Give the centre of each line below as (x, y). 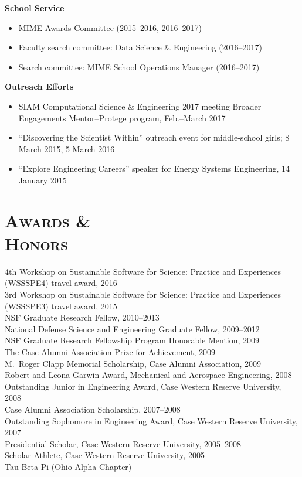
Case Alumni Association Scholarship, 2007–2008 (93, 409)
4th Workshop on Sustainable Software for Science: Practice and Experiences (143, 271)
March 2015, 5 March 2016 (67, 149)
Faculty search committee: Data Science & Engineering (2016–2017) (140, 47)
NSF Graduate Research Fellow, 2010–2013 (82, 317)
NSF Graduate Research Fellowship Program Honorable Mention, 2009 (132, 340)
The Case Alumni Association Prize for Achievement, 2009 (110, 352)
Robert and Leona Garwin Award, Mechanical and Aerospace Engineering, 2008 (148, 375)
